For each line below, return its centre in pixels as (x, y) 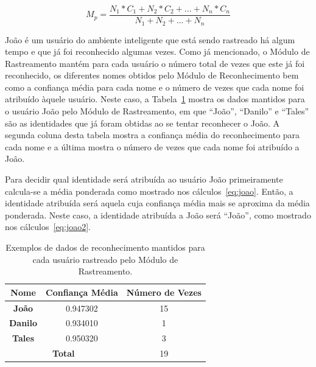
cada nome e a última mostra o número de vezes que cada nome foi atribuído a (152, 146)
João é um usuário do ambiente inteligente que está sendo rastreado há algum (150, 39)
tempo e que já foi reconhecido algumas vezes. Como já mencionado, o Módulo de (157, 51)
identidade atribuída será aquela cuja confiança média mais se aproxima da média (157, 203)
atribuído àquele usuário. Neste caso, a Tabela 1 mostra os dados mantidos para (155, 99)
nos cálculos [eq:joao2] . (48, 227)
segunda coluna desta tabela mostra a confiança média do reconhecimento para (153, 135)
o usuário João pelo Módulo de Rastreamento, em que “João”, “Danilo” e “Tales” (157, 111)
